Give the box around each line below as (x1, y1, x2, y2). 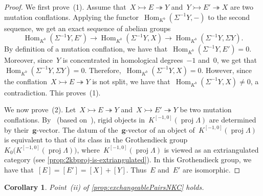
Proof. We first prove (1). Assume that (4, 2, 126, 12)
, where (77, 144, 100, 155)
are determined (209, 114, 256, 125)
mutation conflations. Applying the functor (4, 11, 139, 22)
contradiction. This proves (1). (4, 87, 101, 97)
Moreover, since (4, 55, 53, 65)
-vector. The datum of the (36, 124, 118, 135)
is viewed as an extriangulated (164, 144, 259, 155)
